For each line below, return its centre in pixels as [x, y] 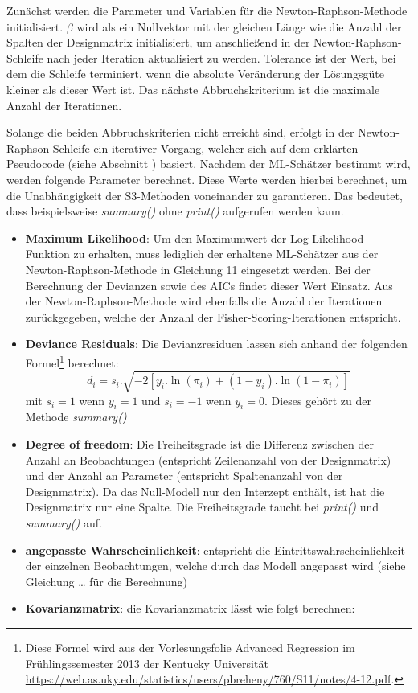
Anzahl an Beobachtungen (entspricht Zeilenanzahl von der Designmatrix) [208, 459]
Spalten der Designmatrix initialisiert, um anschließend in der [158, 42]
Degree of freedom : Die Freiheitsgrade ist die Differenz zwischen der [199, 444]
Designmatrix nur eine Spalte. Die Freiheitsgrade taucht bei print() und [202, 507]
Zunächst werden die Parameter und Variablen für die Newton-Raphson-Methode [207, 10]
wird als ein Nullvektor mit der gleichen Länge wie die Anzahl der [239, 26]
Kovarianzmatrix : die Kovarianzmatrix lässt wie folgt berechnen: [190, 608]
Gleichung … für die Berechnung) [106, 581]
